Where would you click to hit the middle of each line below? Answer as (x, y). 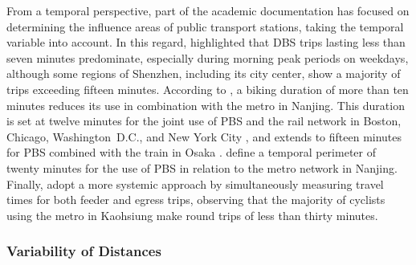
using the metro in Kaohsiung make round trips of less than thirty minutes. (192, 215)
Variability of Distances (84, 251)
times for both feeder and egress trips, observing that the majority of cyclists (196, 200)
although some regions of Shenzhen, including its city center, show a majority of (204, 73)
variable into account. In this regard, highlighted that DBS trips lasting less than (206, 42)
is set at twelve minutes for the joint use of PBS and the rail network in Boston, (204, 121)
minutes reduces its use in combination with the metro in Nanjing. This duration (206, 105)
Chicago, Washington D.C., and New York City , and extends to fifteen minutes (204, 136)
